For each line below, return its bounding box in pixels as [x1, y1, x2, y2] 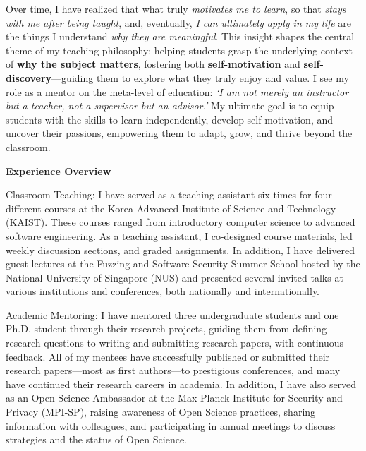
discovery [6, 70, 52, 85]
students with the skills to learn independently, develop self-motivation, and [6, 112, 334, 126]
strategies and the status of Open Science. [6, 432, 187, 447]
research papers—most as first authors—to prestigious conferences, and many [6, 363, 341, 378]
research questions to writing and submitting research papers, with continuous [6, 335, 344, 350]
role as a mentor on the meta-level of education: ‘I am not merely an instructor [6, 84, 349, 99]
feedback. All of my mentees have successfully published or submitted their [6, 349, 330, 363]
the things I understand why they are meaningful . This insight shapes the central [6, 29, 355, 44]
